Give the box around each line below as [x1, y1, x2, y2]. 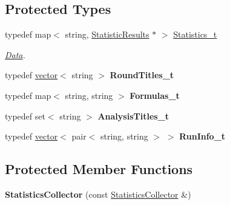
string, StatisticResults [65, 28, 149, 41]
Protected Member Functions [5, 160, 193, 178]
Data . [5, 48, 25, 61]
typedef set [5, 109, 45, 122]
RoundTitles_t [110, 69, 174, 81]
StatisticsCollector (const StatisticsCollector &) [5, 187, 191, 200]
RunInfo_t [179, 130, 226, 143]
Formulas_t [130, 89, 180, 101]
